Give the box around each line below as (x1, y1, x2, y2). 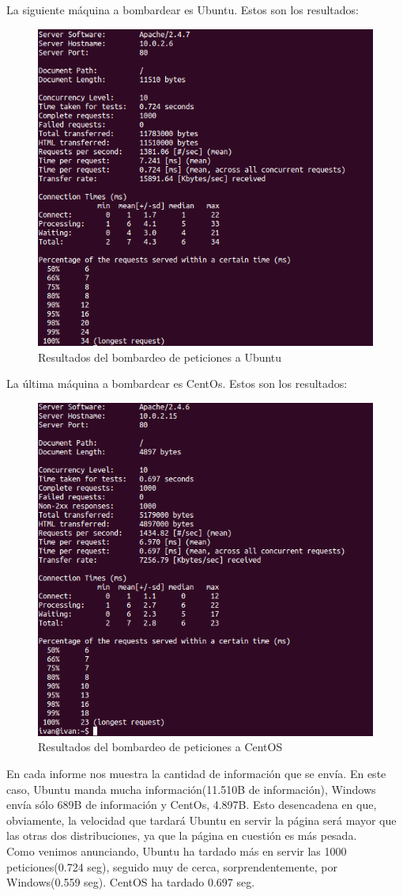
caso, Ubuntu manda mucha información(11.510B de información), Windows (6, 780, 376, 797)
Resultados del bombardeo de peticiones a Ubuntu (38, 348, 282, 365)
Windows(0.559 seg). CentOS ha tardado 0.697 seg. (6, 874, 255, 890)
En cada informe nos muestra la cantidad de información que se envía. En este (6, 765, 386, 781)
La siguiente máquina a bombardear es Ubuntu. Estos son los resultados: (6, 2, 360, 17)
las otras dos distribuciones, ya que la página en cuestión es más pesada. (6, 827, 357, 844)
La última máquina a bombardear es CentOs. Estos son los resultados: (6, 375, 348, 392)
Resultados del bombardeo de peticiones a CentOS (38, 738, 283, 755)
